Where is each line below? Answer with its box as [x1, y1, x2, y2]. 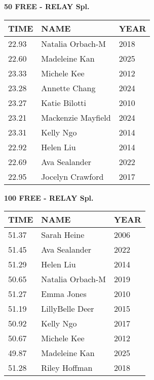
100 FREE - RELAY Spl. [4, 192, 94, 203]
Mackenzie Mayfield [41, 111, 111, 123]
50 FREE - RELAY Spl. [4, 1, 90, 11]
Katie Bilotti [41, 96, 87, 108]
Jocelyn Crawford [41, 170, 104, 182]
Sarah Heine [41, 229, 85, 241]
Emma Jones [41, 288, 87, 300]
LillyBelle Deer [41, 303, 94, 315]
